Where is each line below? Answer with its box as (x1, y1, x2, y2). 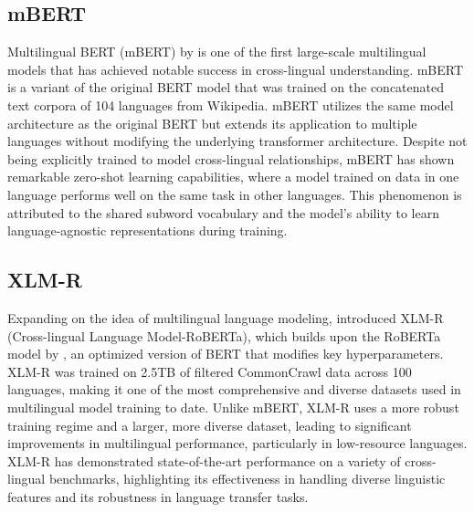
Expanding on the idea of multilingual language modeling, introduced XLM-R (7, 308, 444, 327)
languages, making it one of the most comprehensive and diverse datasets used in (7, 380, 461, 399)
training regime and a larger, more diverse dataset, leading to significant (7, 415, 412, 434)
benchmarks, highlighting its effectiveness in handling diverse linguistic (48, 469, 446, 488)
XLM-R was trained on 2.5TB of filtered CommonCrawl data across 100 (7, 361, 412, 381)
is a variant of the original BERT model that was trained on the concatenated (7, 78, 445, 97)
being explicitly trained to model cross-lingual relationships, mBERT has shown (7, 149, 455, 168)
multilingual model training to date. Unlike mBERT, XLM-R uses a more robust (7, 397, 459, 416)
